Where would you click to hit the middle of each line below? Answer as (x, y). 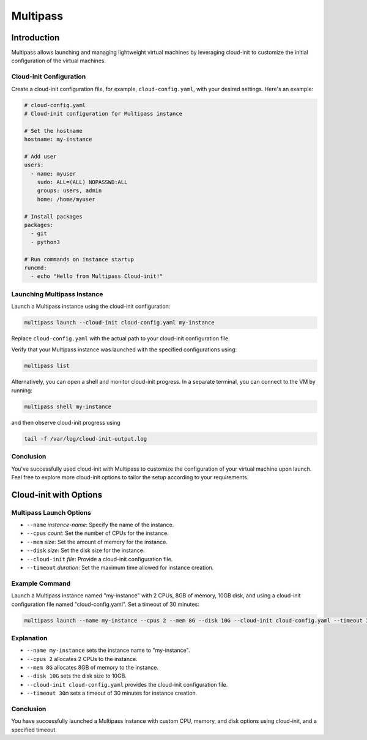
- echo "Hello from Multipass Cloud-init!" (97, 276)
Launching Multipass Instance (57, 294)
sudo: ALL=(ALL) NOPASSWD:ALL (82, 182)
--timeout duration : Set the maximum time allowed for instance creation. (120, 568)
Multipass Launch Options (51, 512)
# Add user (40, 156)
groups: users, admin (69, 191)
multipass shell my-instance (68, 406)
